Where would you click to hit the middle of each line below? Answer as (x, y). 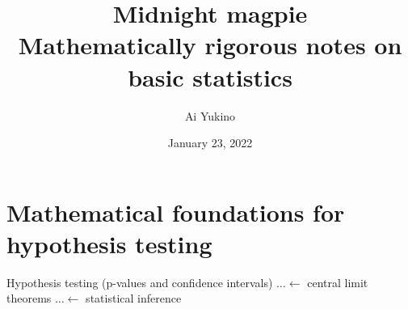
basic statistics (210, 76)
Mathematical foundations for (176, 212)
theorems (29, 298)
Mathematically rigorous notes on (210, 45)
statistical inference (134, 298)
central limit (338, 282)
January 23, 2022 (210, 143)
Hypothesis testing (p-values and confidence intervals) (140, 282)
